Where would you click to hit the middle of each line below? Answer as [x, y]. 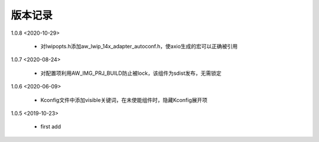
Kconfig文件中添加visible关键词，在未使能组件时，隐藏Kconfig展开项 [124, 100]
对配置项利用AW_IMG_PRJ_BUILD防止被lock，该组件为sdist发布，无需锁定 [131, 73]
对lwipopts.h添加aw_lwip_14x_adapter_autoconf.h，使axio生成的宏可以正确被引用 [139, 46]
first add [51, 127]
